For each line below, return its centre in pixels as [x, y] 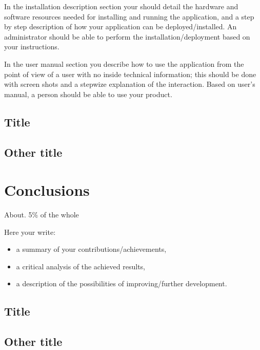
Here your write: [30, 232]
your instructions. [32, 47]
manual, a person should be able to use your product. [88, 94]
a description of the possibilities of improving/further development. [122, 283]
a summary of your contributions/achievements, [91, 249]
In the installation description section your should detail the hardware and [121, 6]
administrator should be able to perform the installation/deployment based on [127, 36]
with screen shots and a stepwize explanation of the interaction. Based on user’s [130, 84]
